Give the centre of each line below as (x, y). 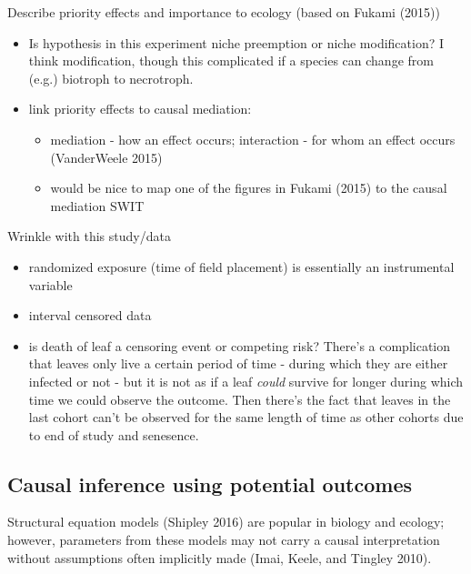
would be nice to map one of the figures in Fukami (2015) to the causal (249, 188)
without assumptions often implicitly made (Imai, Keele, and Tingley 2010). (220, 557)
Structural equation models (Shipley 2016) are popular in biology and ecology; (226, 522)
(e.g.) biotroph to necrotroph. (111, 78)
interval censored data (90, 315)
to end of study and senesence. (114, 434)
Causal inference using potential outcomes (210, 483)
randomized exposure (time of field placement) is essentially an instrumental (241, 266)
